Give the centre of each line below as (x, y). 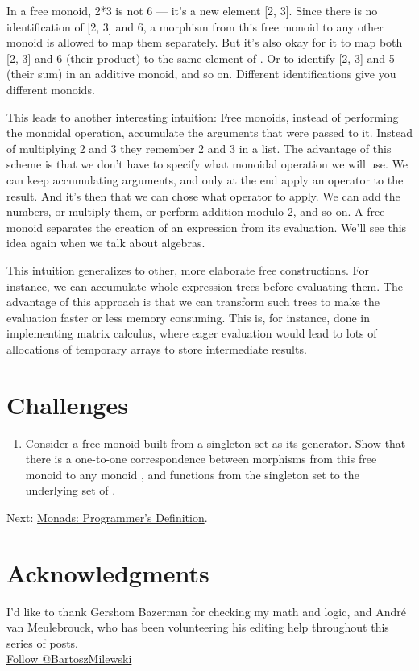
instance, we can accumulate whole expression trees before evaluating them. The (205, 286)
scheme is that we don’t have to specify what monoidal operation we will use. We (207, 164)
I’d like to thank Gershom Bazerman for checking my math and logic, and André (206, 611)
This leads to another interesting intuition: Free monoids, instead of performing (203, 116)
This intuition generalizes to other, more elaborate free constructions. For (188, 269)
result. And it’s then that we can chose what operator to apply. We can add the (203, 195)
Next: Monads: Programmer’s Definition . (107, 517)
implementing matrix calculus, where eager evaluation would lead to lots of (192, 333)
